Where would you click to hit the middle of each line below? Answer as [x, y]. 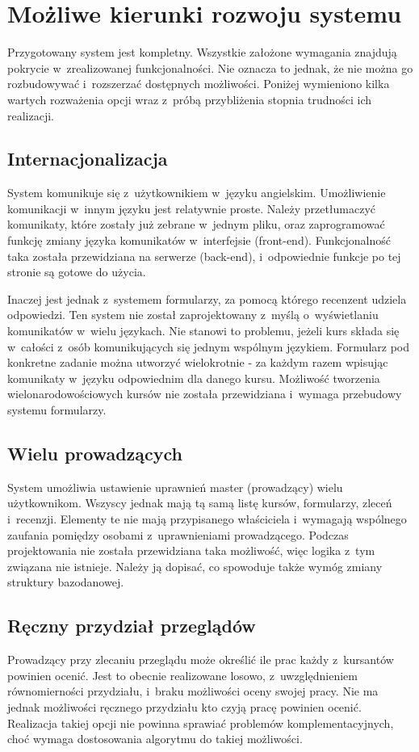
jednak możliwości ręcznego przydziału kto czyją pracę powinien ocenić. [184, 706]
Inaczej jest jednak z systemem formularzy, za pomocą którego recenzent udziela [207, 298]
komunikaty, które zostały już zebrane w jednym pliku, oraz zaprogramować [196, 224]
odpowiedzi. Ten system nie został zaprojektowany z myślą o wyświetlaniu [193, 315]
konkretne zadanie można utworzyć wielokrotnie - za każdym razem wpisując [198, 362]
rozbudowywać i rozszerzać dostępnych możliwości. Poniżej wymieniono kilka [199, 84]
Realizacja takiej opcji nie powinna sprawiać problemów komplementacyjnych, [201, 723]
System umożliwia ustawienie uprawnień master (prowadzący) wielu [175, 487]
